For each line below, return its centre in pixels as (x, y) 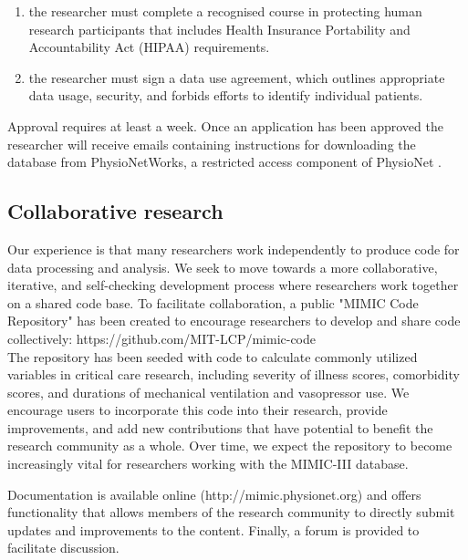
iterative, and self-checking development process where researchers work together (233, 285)
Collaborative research (115, 211)
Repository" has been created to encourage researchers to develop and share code (234, 321)
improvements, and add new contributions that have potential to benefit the (220, 427)
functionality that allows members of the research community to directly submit (231, 512)
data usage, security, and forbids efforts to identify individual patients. (226, 95)
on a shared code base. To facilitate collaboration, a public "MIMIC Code (213, 302)
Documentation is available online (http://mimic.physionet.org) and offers (214, 494)
